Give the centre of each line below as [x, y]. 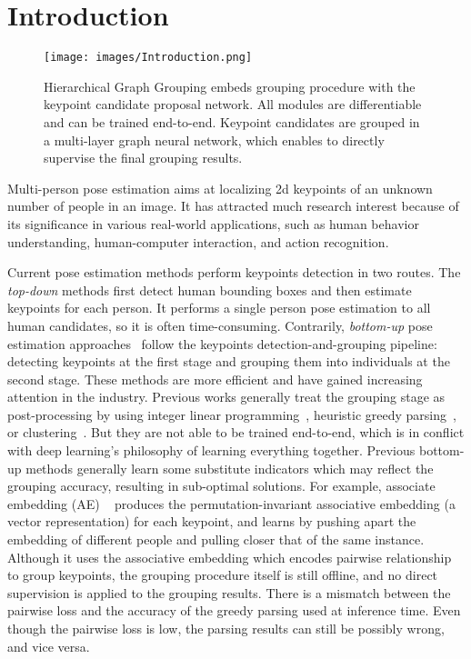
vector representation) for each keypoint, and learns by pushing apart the [212, 521]
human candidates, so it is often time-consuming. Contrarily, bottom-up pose [220, 325]
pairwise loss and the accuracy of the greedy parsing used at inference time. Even [234, 610]
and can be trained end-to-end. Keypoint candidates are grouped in [232, 121]
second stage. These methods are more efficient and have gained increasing [215, 379]
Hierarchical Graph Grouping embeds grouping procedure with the [230, 86]
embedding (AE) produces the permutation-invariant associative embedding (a [231, 503]
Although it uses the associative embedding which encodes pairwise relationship [230, 557]
